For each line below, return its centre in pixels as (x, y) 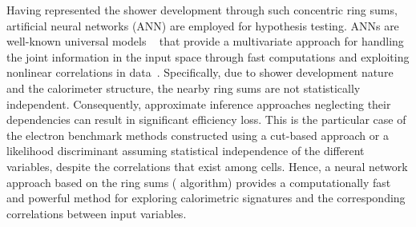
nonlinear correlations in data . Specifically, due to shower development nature (200, 72)
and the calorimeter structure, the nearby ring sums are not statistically (184, 88)
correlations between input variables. (97, 213)
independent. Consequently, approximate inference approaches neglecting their (199, 104)
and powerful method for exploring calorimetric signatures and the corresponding (206, 198)
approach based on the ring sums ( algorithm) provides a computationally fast (199, 182)
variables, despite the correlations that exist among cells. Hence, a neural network (207, 166)
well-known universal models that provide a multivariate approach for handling (205, 41)
